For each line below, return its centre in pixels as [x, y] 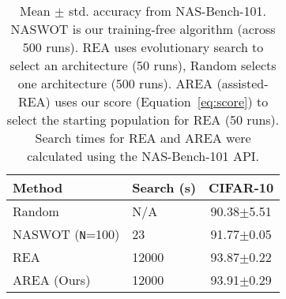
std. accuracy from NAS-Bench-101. [167, 11]
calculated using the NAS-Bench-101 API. [143, 156]
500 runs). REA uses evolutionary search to [143, 47]
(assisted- [243, 83]
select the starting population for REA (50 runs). [143, 120]
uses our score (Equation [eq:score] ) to [162, 101]
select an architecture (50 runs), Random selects [143, 65]
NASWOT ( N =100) [66, 234]
